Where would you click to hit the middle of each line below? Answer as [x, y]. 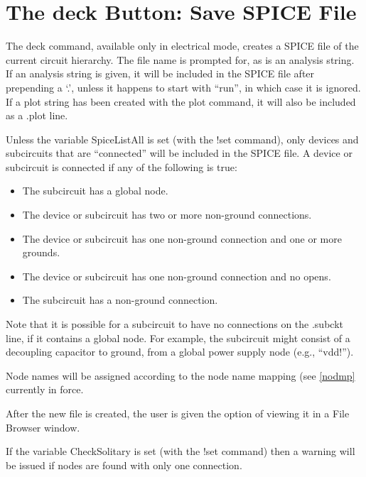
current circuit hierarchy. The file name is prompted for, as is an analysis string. [180, 59]
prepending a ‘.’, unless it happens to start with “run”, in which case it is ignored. [183, 87]
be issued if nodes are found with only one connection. [124, 465]
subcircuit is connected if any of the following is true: [122, 166]
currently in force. [45, 389]
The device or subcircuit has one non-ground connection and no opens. [177, 276]
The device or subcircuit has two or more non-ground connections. [167, 215]
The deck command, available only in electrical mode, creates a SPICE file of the [182, 46]
